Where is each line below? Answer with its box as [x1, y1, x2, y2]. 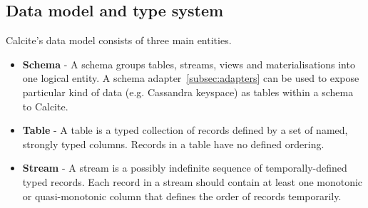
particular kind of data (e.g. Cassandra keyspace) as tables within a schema [22, 84, 354, 99]
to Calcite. [22, 98, 68, 113]
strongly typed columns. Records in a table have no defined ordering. [22, 136, 324, 151]
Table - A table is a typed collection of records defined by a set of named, [22, 123, 348, 137]
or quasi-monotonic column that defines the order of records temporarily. [22, 188, 342, 203]
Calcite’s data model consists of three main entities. [6, 33, 232, 48]
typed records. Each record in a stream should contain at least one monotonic [22, 174, 363, 189]
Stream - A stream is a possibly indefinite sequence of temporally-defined [22, 160, 347, 175]
